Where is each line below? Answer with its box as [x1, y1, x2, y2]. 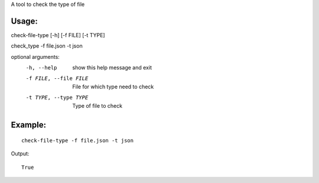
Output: [11, 150, 30, 157]
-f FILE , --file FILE [25, 75, 89, 82]
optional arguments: [11, 53, 60, 60]
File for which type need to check [72, 83, 154, 90]
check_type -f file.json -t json [11, 42, 83, 49]
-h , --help [25, 65, 57, 71]
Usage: [11, 16, 38, 26]
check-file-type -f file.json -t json [21, 137, 134, 144]
